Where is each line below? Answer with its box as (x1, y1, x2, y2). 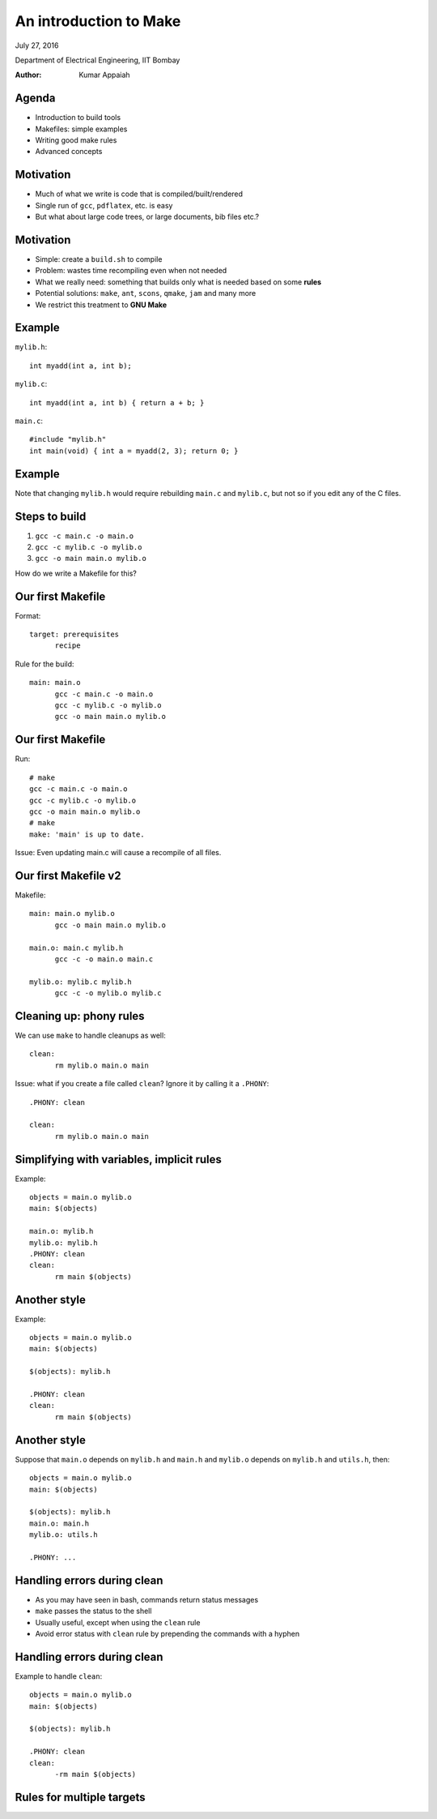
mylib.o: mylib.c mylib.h (29, 977, 133, 987)
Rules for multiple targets (15, 1790, 146, 1804)
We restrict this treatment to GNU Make (35, 300, 168, 310)
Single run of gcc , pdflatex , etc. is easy (35, 200, 173, 210)
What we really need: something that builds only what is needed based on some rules (35, 276, 322, 287)
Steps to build (15, 509, 87, 523)
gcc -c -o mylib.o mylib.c (54, 989, 162, 998)
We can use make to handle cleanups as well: (15, 1030, 166, 1041)
